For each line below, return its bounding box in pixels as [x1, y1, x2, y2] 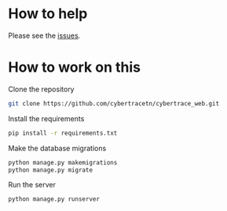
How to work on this [8, 58, 141, 76]
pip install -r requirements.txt [8, 129, 118, 137]
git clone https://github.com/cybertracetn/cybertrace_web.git [8, 99, 220, 107]
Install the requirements [8, 113, 85, 123]
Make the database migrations [8, 143, 107, 153]
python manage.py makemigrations [8, 158, 118, 166]
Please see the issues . [8, 31, 81, 40]
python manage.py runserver [8, 195, 101, 203]
